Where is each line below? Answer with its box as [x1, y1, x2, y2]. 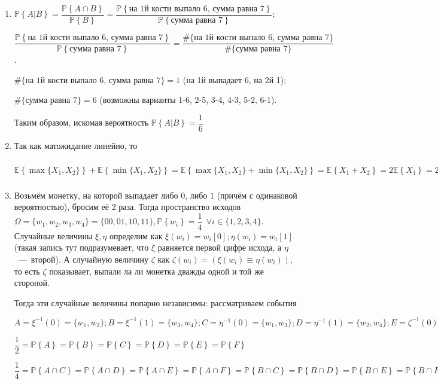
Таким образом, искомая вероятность [14, 116, 149, 129]
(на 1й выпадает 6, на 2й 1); [182, 73, 287, 86]
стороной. [14, 276, 50, 289]
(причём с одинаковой [217, 188, 297, 201]
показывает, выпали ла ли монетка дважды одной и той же [49, 264, 264, 277]
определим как [109, 229, 163, 242]
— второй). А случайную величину [18, 253, 149, 265]
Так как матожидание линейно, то [14, 139, 138, 151]
